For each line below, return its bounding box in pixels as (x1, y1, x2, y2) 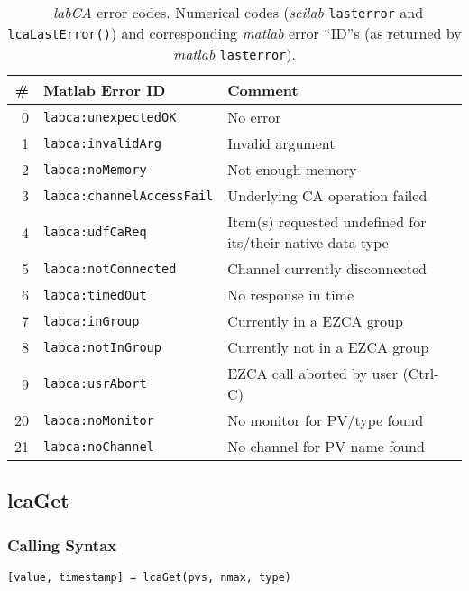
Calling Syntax (7, 533, 117, 556)
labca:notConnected (43, 261, 177, 276)
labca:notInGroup (43, 339, 161, 355)
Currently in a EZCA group (227, 310, 403, 331)
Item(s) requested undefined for (227, 211, 427, 232)
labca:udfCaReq (43, 225, 147, 239)
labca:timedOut (43, 287, 147, 302)
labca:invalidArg (43, 135, 161, 151)
